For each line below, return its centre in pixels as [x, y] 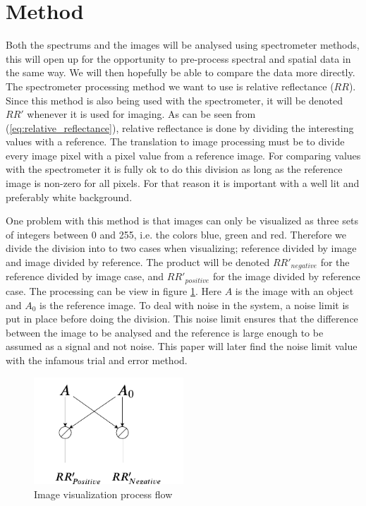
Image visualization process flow [103, 494]
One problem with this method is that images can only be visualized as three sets [182, 221]
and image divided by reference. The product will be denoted [138, 262]
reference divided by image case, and [85, 276]
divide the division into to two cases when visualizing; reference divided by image [181, 248]
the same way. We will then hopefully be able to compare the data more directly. [181, 72]
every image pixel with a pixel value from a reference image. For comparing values [183, 155]
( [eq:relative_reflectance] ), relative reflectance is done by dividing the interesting [180, 127]
